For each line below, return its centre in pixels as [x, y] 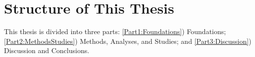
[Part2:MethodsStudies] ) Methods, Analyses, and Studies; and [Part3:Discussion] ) [128, 41]
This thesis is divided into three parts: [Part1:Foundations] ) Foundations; [115, 31]
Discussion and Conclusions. [47, 50]
